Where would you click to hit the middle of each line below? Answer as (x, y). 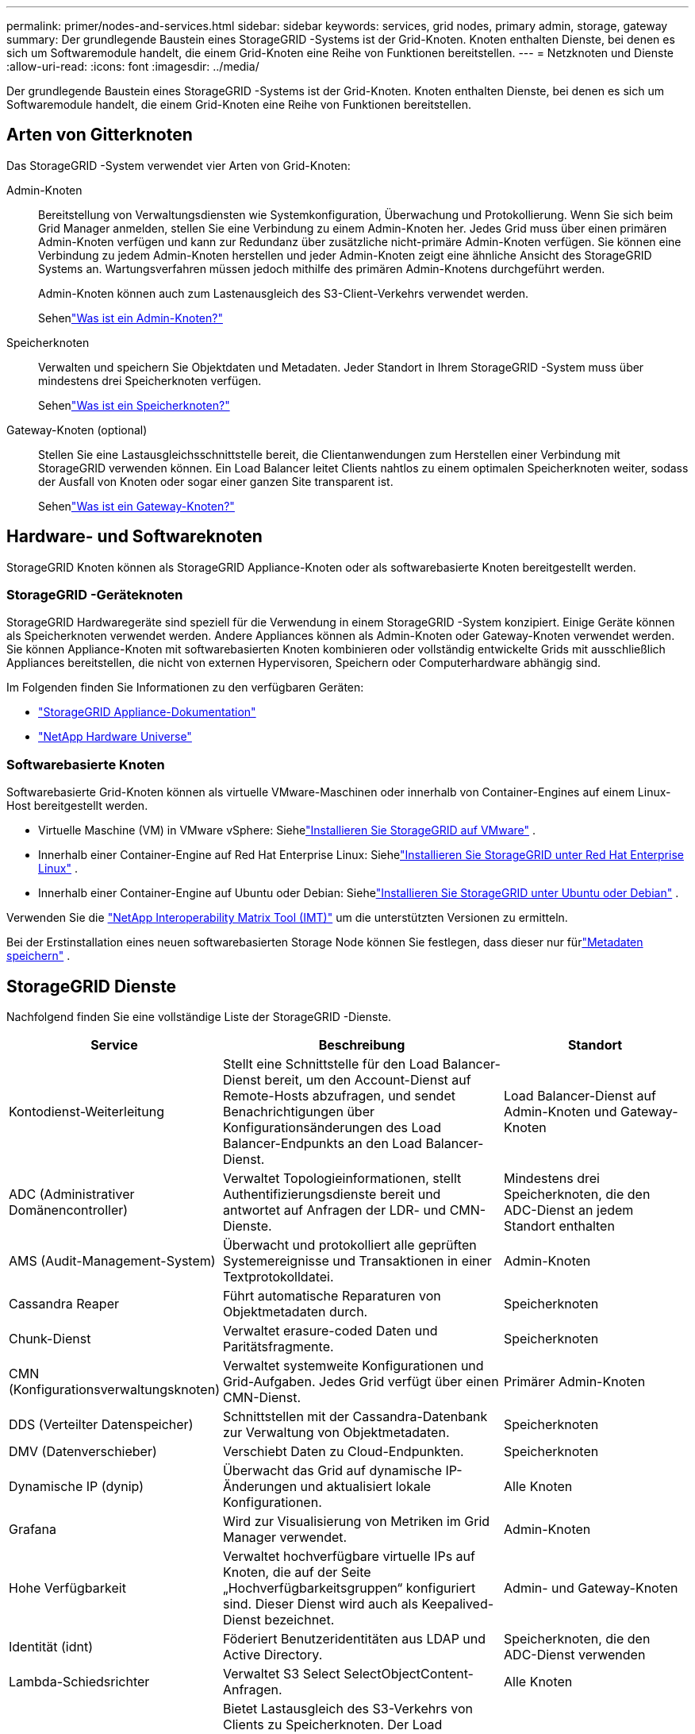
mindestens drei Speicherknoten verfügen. (150, 380)
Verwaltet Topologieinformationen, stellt (342, 1179)
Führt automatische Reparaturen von (332, 1296)
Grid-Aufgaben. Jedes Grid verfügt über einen (361, 1382)
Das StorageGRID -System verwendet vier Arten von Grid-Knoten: (179, 165)
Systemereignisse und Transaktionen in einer (357, 1261)
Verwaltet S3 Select (281, 1674)
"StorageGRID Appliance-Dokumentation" (147, 712)
